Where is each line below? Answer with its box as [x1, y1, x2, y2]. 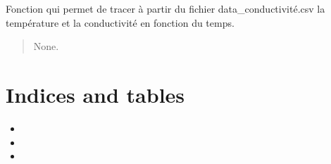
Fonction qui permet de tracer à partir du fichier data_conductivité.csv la [6, 1, 325, 15]
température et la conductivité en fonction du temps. [6, 15, 235, 30]
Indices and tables [6, 80, 185, 108]
